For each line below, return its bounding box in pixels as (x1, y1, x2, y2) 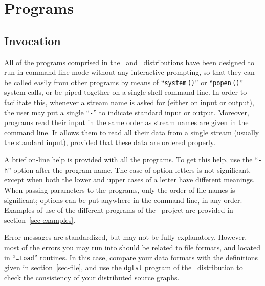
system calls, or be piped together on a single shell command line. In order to (4, 87, 247, 97)
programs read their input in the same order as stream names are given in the (4, 117, 249, 128)
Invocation (4, 32, 61, 48)
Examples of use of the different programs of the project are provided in (4, 205, 233, 215)
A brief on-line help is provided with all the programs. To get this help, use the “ (4, 154, 258, 165)
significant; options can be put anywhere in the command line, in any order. (4, 194, 242, 205)
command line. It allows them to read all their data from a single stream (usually (4, 127, 259, 137)
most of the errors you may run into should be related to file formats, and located (4, 241, 261, 252)
